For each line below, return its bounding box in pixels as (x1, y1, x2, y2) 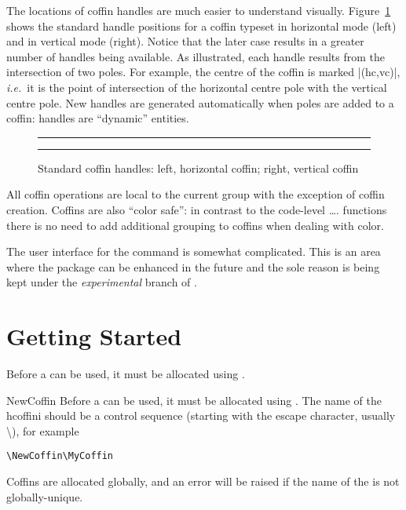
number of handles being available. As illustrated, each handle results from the (6, 48, 386, 64)
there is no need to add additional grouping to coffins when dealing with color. (6, 217, 384, 233)
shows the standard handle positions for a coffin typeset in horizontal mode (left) (6, 17, 397, 34)
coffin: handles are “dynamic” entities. (6, 110, 189, 126)
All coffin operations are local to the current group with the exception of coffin (6, 186, 385, 202)
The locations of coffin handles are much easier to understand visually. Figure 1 (6, 2, 391, 18)
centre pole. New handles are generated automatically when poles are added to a (6, 94, 394, 111)
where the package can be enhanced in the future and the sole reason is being (6, 258, 380, 275)
